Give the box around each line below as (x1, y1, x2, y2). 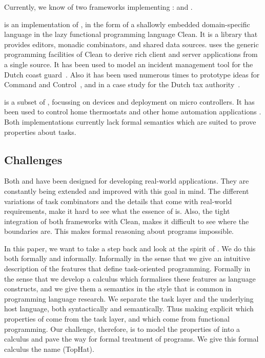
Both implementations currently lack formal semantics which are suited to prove (4, 116, 256, 127)
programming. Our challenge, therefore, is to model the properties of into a (4, 323, 240, 334)
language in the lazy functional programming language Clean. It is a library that (4, 29, 258, 39)
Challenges (4, 151, 63, 167)
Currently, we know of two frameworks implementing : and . (4, 2, 193, 12)
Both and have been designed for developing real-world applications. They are (4, 175, 249, 186)
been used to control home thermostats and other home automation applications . (4, 106, 261, 117)
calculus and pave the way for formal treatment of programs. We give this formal (4, 333, 259, 344)
